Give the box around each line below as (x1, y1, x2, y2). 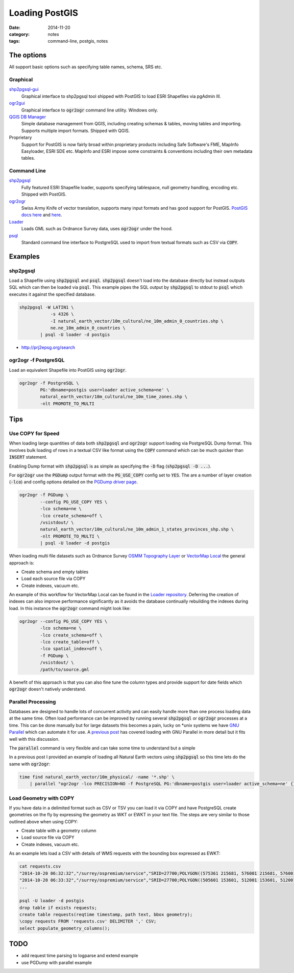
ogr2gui (9, 100, 25, 106)
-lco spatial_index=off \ (40, 646, 102, 652)
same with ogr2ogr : (9, 761, 51, 767)
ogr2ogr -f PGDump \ (19, 492, 69, 498)
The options (9, 51, 47, 59)
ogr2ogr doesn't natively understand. (9, 686, 86, 692)
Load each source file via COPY (21, 576, 86, 582)
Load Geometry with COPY (9, 795, 74, 802)
